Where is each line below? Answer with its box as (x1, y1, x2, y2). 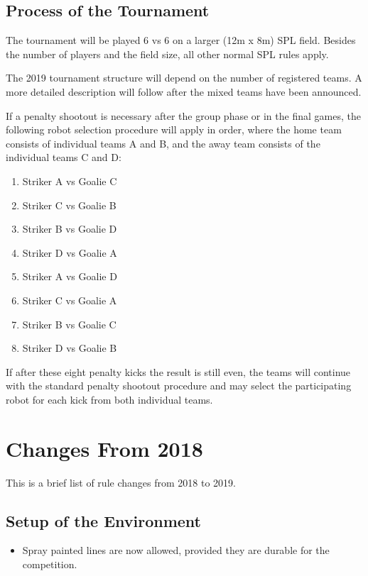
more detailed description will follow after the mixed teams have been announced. (6, 84, 362, 99)
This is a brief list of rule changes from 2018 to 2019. (6, 475, 236, 489)
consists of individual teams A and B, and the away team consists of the (6, 135, 320, 150)
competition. (22, 557, 77, 571)
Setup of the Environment (6, 509, 201, 531)
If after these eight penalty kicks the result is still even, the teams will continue (6, 364, 351, 379)
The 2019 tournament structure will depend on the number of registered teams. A (6, 70, 362, 85)
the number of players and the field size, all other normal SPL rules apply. (6, 46, 329, 61)
